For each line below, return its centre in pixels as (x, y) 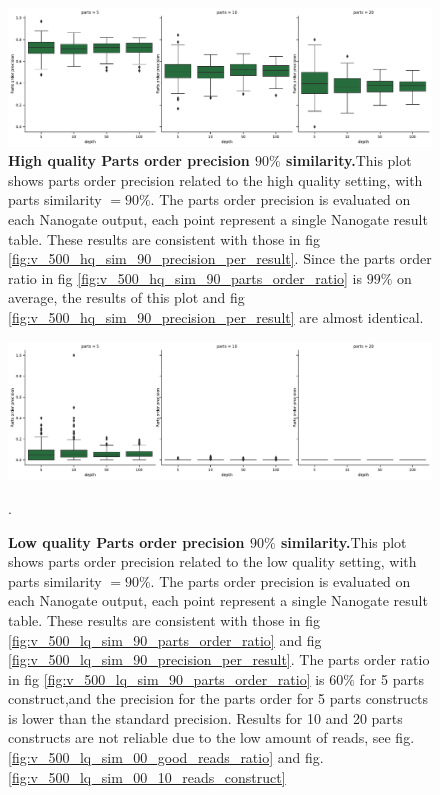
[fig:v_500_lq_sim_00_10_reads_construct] (147, 776)
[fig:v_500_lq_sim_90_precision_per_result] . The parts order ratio (219, 659)
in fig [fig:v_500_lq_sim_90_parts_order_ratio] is (166, 678)
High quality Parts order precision (129, 160)
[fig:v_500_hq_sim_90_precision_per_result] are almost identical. (216, 317)
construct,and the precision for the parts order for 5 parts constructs (218, 698)
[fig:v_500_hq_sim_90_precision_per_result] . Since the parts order (220, 258)
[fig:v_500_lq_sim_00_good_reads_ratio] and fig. (166, 757)
